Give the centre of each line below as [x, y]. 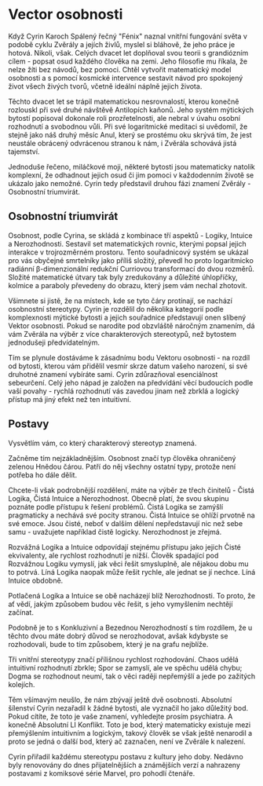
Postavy [29, 424]
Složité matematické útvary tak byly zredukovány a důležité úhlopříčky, [123, 277]
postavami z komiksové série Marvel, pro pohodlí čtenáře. [102, 773]
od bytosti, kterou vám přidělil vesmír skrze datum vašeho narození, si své [128, 366]
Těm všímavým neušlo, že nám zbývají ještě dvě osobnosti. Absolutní [120, 700]
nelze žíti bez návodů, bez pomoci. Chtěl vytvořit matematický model [120, 69]
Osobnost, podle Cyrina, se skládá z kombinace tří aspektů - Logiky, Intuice [130, 235]
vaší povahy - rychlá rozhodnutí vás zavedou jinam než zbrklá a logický [124, 391]
